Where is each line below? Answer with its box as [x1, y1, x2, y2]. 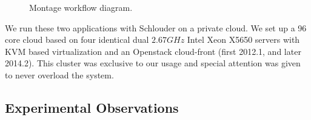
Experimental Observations [5, 98, 179, 116]
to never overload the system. [5, 68, 114, 81]
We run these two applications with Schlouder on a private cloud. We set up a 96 [5, 21, 307, 34]
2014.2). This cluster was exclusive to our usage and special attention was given [5, 57, 301, 69]
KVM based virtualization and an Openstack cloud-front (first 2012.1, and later [5, 45, 301, 57]
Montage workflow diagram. [29, 1, 133, 13]
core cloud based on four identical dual [5, 33, 149, 46]
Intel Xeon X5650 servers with [187, 33, 300, 46]
